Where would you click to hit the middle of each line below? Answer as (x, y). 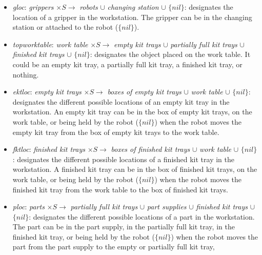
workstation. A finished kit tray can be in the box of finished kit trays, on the (135, 169)
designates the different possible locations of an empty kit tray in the (121, 101)
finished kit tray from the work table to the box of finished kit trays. (120, 189)
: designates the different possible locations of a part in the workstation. (142, 216)
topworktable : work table (50, 44)
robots (89, 7)
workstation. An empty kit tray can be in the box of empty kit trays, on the (132, 112)
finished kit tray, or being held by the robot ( (84, 236)
